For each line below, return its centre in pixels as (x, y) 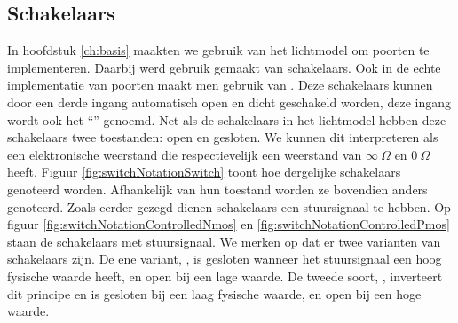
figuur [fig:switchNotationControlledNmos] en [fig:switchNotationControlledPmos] (229, 224)
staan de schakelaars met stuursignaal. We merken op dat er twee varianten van (224, 241)
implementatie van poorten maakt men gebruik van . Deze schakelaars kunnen (220, 85)
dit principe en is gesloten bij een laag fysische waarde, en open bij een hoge (214, 293)
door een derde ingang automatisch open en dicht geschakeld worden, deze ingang (229, 102)
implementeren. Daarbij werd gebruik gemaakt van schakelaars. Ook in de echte (224, 67)
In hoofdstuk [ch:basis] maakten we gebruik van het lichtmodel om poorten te (218, 50)
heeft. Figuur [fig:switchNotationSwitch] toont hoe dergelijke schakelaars (204, 172)
